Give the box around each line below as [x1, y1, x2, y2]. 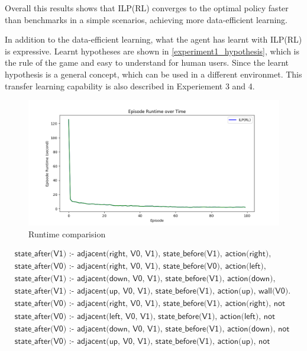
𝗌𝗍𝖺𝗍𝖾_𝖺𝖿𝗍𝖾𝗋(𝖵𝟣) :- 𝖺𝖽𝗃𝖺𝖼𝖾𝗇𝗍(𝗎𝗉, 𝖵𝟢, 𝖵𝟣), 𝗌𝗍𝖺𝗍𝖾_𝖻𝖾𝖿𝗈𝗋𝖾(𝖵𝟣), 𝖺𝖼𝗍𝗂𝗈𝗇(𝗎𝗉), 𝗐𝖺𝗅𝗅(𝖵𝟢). [14, 287, 291, 296]
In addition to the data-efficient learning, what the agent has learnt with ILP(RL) [5, 33, 302, 46]
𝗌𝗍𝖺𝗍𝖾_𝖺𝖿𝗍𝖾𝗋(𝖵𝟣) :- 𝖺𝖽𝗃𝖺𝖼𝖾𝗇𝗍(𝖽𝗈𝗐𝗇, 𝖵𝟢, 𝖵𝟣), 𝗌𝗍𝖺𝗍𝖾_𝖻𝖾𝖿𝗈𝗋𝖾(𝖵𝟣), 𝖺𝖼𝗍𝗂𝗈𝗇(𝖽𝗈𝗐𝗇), [14, 275, 276, 284]
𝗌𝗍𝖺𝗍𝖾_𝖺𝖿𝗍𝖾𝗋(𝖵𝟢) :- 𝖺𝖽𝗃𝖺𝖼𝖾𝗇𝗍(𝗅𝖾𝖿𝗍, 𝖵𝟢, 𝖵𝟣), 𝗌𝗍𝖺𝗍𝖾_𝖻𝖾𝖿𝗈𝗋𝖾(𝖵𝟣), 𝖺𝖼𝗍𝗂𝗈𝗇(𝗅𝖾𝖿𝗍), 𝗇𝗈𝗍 [14, 312, 276, 321]
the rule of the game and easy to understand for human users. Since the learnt [5, 56, 289, 69]
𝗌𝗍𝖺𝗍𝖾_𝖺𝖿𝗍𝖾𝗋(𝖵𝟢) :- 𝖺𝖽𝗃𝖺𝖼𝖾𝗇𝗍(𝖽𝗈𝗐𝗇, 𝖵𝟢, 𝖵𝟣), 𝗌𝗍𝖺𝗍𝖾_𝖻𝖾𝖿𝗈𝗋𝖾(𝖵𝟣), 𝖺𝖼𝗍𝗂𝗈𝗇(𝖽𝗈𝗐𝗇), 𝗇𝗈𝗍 [14, 324, 290, 333]
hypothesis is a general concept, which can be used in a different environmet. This [5, 67, 302, 80]
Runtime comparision [28, 227, 106, 240]
